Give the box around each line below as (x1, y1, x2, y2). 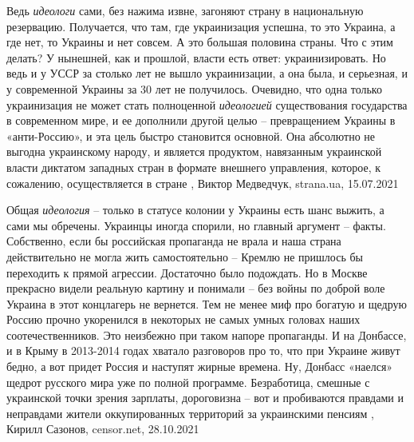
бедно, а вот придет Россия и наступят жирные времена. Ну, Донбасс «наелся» (6, 358, 393, 375)
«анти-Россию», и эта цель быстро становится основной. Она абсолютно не (6, 127, 376, 144)
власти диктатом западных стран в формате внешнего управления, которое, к (6, 158, 380, 175)
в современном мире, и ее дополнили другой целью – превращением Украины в (6, 112, 396, 129)
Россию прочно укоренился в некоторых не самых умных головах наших (6, 311, 361, 328)
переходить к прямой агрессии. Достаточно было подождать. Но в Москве (6, 264, 368, 281)
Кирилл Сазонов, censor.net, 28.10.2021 (6, 420, 199, 437)
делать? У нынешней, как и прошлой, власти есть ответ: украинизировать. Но (6, 49, 386, 66)
